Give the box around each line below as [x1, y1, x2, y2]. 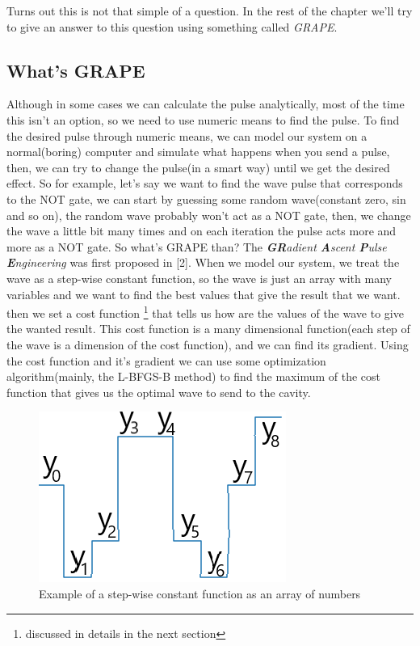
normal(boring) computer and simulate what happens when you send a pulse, [6, 143, 390, 160]
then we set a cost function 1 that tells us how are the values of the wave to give [6, 302, 404, 321]
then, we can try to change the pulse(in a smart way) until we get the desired [6, 158, 390, 175]
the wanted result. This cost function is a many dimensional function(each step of [6, 320, 410, 337]
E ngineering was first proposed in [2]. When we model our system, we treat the [6, 254, 400, 271]
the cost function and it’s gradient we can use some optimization [6, 352, 326, 369]
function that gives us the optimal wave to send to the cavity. [6, 383, 311, 400]
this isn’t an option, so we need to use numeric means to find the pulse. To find [6, 111, 400, 128]
